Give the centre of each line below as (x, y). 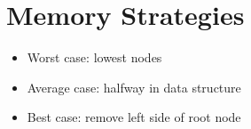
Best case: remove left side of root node (134, 117)
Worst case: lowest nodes (94, 57)
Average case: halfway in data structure (134, 87)
